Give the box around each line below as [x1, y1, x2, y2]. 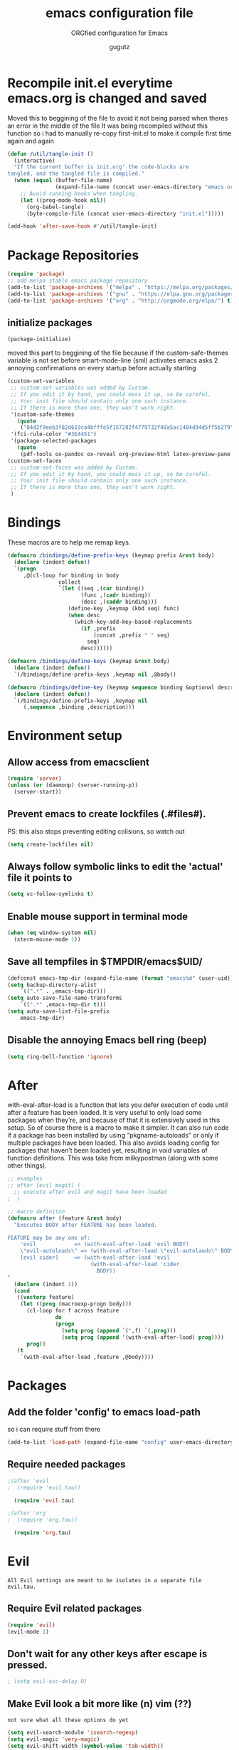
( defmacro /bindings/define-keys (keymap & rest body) [7, 658, 171, 665]
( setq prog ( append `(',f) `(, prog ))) [61, 1327, 176, 1334]
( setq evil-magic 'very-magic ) [7, 1736, 100, 1743]
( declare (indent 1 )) [14, 1280, 78, 1288]
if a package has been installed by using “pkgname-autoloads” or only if [7, 1131, 219, 1140]
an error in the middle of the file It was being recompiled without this [7, 121, 208, 130]
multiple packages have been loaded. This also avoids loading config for [7, 1138, 220, 1147]
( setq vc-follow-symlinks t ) [7, 891, 94, 898]
